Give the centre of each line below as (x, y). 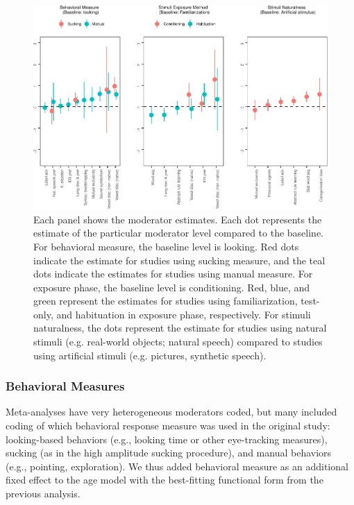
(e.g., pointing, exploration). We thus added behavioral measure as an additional (177, 466)
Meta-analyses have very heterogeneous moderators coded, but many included (171, 412)
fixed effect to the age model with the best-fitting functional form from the (165, 480)
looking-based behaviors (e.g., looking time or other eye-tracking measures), (167, 439)
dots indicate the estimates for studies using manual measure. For (173, 274)
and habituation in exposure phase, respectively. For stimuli (184, 314)
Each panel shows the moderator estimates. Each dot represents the (178, 219)
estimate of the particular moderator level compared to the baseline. (178, 233)
